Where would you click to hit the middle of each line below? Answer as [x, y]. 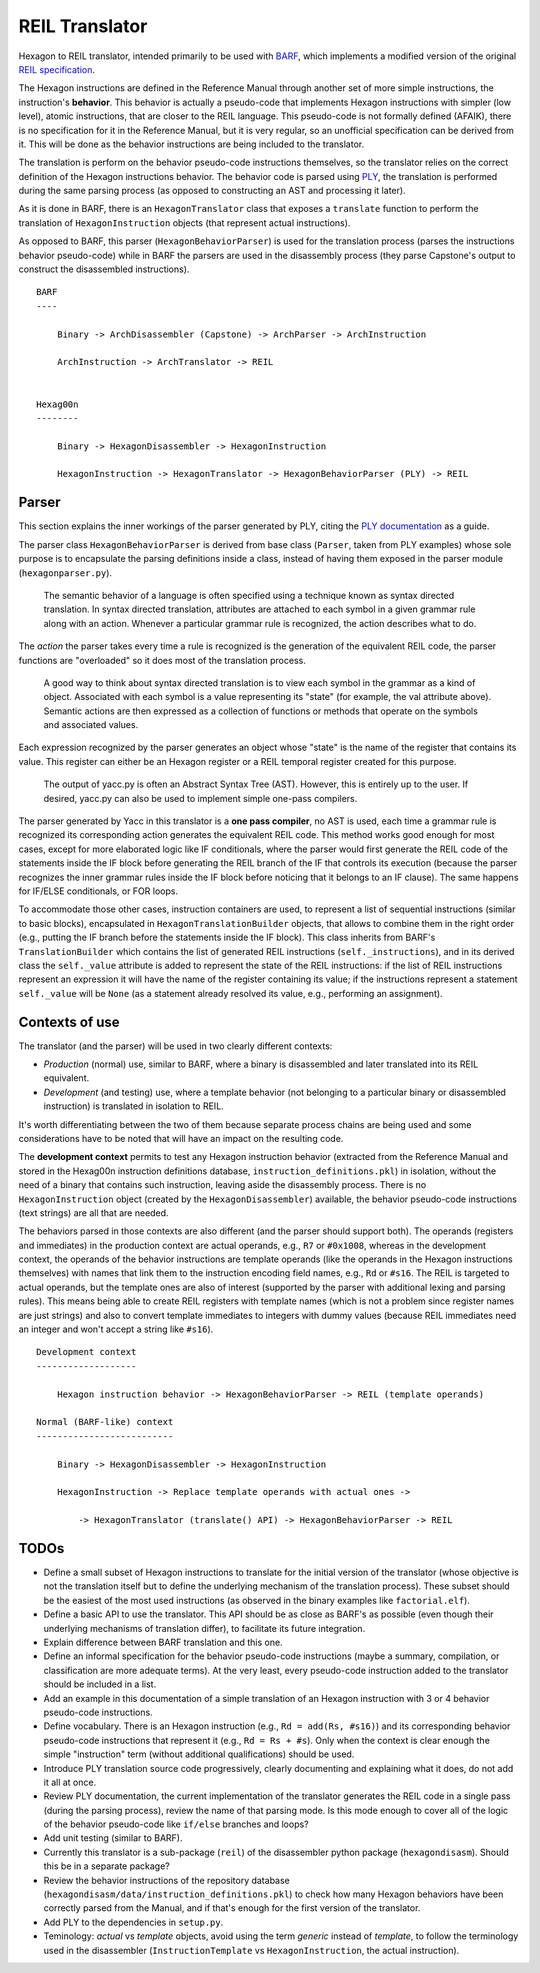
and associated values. [91, 725]
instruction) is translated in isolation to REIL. [133, 1106]
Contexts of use [69, 1021]
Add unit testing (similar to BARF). [113, 1838]
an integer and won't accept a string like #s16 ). [116, 1329]
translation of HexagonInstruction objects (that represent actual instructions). [184, 222]
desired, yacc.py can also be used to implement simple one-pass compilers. [200, 798]
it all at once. [70, 1782]
